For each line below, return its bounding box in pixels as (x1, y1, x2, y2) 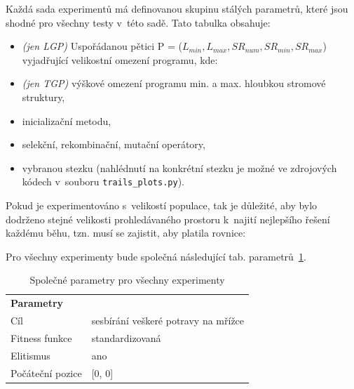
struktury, (22, 89, 65, 104)
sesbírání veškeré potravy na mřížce (91, 313, 245, 328)
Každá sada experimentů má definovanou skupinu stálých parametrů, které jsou (6, 1, 348, 15)
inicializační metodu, (22, 113, 111, 128)
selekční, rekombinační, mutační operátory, (22, 137, 205, 152)
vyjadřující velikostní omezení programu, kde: (22, 52, 218, 67)
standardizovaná (91, 330, 161, 345)
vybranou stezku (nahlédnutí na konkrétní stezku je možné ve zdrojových (22, 160, 337, 175)
